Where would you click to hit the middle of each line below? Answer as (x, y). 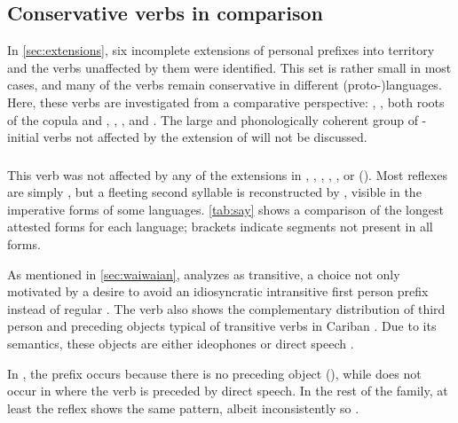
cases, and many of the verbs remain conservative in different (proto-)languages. (225, 85)
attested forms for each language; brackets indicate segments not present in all (220, 227)
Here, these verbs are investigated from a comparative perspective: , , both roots (226, 102)
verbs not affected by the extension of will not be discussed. (205, 137)
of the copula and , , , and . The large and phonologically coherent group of (213, 119)
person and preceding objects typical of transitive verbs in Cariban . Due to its (222, 326)
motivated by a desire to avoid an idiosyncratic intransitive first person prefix (218, 291)
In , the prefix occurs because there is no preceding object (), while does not (214, 373)
